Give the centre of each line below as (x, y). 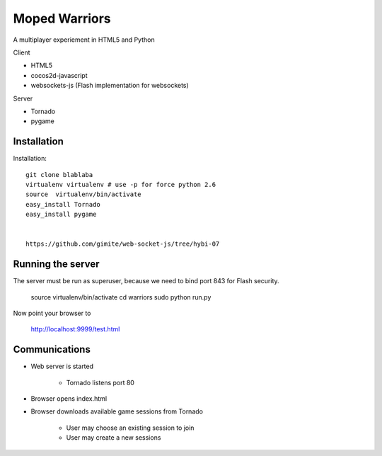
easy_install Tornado (63, 204)
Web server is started (62, 366)
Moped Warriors (62, 18)
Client (22, 52)
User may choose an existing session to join (130, 428)
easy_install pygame (61, 215)
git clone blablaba (59, 175)
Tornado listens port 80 (100, 382)
